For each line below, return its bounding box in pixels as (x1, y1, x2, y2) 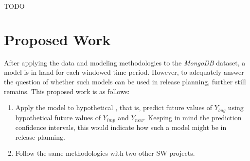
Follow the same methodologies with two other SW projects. (15, 148, 195, 158)
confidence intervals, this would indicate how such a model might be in (15, 122, 227, 132)
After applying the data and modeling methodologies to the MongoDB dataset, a (4, 57, 246, 67)
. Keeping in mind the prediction (143, 112, 242, 122)
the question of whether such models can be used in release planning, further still (4, 76, 246, 86)
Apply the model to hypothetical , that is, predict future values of (15, 102, 213, 113)
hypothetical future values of (15, 112, 101, 122)
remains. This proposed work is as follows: (4, 86, 130, 96)
